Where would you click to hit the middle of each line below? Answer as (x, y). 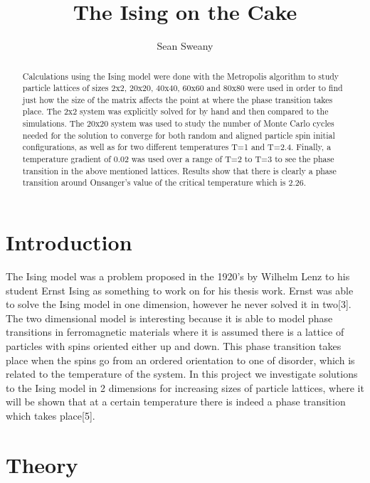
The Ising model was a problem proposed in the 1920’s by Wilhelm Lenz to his (178, 276)
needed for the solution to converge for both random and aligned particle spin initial (179, 135)
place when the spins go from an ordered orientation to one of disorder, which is (180, 360)
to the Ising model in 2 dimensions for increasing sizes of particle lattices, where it (185, 387)
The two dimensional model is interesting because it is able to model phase (169, 318)
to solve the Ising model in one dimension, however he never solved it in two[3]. (179, 304)
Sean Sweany (185, 46)
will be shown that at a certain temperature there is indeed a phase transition (176, 402)
